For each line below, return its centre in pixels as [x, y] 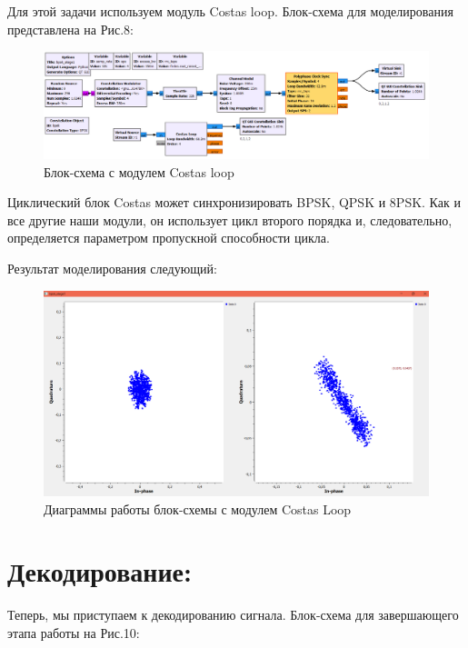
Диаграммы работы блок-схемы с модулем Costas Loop [198, 508]
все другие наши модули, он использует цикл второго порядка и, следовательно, [230, 219]
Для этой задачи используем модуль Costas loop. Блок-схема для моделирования [230, 11]
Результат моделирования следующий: [112, 268]
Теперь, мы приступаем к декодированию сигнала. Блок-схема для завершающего [233, 615]
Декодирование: [100, 571]
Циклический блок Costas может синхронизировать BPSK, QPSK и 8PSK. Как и [234, 202]
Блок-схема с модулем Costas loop [139, 171]
